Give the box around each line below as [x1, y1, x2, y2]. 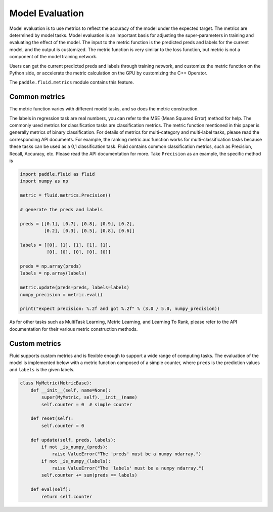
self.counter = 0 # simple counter [41, 402, 132, 407]
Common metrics [9, 93, 65, 101]
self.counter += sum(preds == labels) [41, 472, 138, 478]
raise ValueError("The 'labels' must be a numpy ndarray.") [52, 465, 204, 471]
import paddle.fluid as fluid [20, 171, 95, 177]
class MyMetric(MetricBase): [20, 380, 93, 386]
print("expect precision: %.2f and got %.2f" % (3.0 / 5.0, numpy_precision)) [20, 306, 220, 311]
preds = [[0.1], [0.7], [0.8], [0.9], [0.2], [20, 221, 135, 226]
